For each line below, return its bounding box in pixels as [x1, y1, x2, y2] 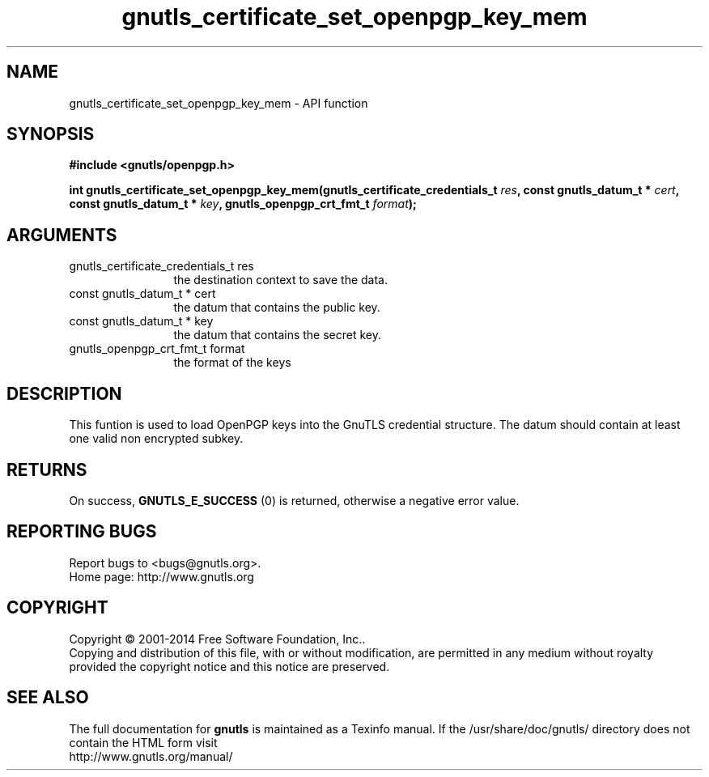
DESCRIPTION [6, 383, 122, 404]
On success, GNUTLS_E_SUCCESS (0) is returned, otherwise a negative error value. [69, 493, 520, 507]
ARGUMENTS [6, 224, 117, 245]
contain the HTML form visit [69, 735, 218, 749]
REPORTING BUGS [6, 521, 157, 542]
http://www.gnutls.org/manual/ [69, 749, 233, 763]
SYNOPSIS [6, 124, 95, 145]
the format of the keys [173, 355, 291, 370]
